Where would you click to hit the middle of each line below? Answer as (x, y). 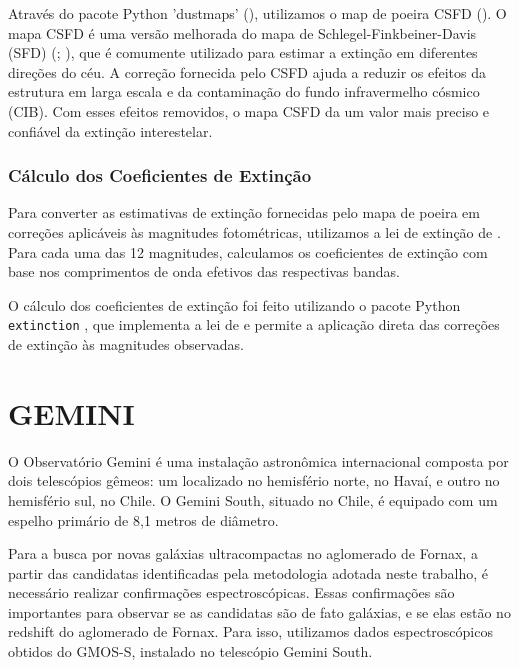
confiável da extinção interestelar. (110, 130)
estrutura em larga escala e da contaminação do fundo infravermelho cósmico (244, 91)
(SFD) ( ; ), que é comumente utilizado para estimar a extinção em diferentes (243, 52)
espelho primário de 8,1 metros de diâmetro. (143, 519)
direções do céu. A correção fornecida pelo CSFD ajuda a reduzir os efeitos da (247, 71)
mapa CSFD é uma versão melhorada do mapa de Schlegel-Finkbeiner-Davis (242, 32)
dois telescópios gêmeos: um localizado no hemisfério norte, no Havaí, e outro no (254, 480)
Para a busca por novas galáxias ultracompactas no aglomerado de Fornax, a (243, 553)
